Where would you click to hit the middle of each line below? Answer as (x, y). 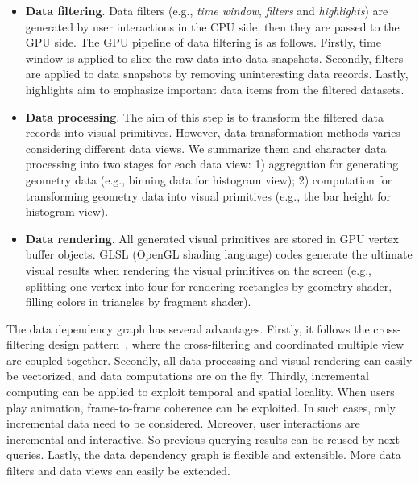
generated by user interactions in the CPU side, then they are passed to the (212, 26)
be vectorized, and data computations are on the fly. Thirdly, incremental (188, 376)
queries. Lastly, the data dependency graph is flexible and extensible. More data (204, 455)
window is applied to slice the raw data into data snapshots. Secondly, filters (214, 58)
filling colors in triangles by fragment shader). (138, 302)
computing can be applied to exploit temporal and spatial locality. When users (201, 392)
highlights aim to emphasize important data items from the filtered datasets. (215, 89)
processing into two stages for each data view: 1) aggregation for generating (212, 164)
